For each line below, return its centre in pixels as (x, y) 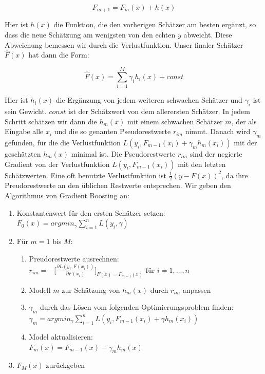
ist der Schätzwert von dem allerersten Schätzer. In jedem (159, 111)
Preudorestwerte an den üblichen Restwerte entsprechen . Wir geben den (118, 185)
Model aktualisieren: (61, 336)
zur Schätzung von (91, 289)
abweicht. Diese (208, 35)
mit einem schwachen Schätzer (175, 121)
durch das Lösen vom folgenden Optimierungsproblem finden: (137, 307)
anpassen (197, 289)
